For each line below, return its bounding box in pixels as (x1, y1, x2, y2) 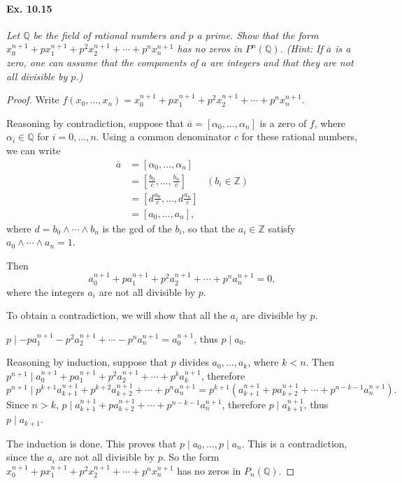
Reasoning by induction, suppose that (6, 355, 168, 369)
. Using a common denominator (96, 129, 231, 144)
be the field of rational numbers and (33, 27, 185, 42)
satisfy (268, 221, 296, 235)
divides (179, 355, 209, 369)
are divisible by (241, 308, 307, 322)
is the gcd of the (102, 221, 172, 235)
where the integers (6, 284, 85, 299)
